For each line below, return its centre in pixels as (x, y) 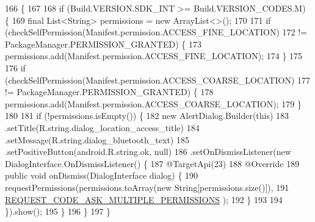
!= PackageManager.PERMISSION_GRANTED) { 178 (109, 92)
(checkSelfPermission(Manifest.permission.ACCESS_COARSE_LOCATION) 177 (158, 80)
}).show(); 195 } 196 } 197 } (58, 211)
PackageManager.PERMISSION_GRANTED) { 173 (103, 44)
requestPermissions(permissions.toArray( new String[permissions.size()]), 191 (147, 187)
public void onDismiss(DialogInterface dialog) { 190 (102, 175)
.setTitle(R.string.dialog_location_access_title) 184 (102, 127)
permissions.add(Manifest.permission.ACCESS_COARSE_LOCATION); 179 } (153, 103)
